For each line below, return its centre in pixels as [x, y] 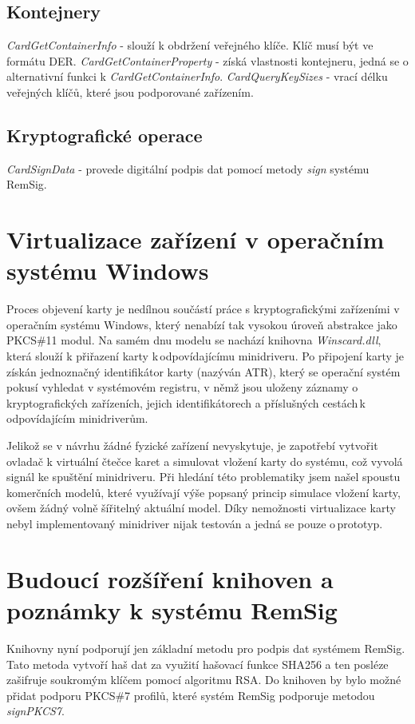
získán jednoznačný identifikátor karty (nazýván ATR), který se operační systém [204, 371]
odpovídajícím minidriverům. [77, 418]
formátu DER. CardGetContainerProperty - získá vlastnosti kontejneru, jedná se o [207, 60]
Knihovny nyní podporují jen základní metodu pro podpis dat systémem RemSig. [206, 648]
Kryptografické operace [105, 135]
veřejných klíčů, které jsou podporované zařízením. [130, 91]
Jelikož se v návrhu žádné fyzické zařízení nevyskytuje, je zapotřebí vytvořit [192, 446]
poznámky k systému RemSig [172, 609]
